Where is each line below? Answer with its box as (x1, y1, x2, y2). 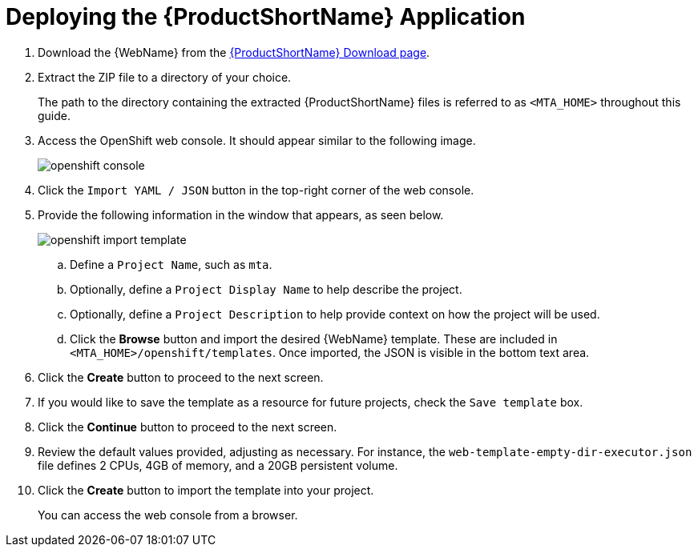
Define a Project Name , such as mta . (70, 257, 272, 271)
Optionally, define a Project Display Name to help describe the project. (70, 282, 462, 296)
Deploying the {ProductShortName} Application (6, 3, 526, 30)
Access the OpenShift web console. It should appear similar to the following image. (38, 133, 476, 147)
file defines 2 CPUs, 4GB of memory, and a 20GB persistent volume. (38, 458, 398, 472)
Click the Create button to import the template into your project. (38, 483, 374, 497)
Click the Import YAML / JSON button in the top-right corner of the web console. (38, 182, 474, 197)
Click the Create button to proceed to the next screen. (38, 370, 324, 384)
